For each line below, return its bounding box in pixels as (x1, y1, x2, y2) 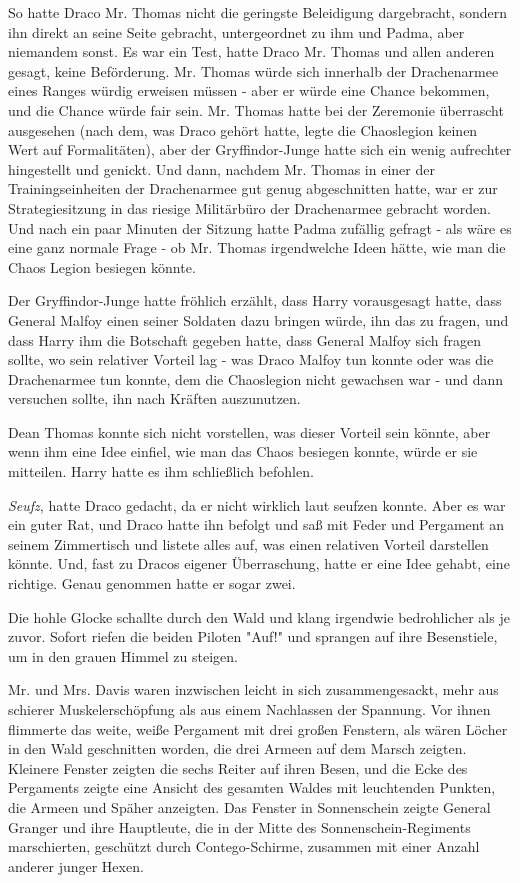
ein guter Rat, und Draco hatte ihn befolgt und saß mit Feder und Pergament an (8, 514, 505, 535)
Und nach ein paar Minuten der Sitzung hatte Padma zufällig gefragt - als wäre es (8, 217, 512, 238)
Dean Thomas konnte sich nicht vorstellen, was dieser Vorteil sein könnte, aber (8, 421, 491, 442)
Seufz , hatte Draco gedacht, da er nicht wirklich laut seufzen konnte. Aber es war (8, 494, 506, 515)
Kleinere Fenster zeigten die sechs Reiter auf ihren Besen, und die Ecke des (8, 757, 468, 778)
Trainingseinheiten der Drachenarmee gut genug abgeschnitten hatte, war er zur (8, 178, 498, 199)
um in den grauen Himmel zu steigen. (8, 645, 238, 666)
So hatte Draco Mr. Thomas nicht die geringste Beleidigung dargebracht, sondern (8, 2, 508, 22)
